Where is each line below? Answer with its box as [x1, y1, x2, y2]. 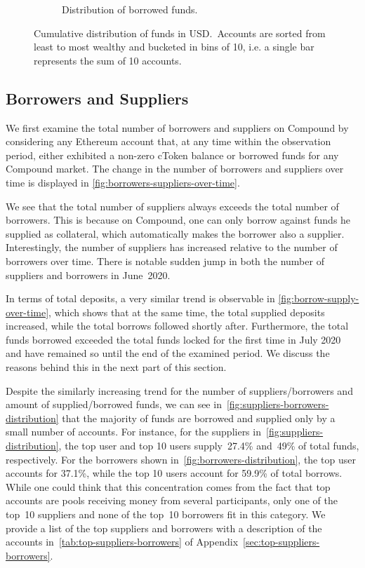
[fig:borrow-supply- [278, 291, 359, 306]
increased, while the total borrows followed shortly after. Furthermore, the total [6, 318, 349, 333]
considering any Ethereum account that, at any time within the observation [6, 134, 331, 149]
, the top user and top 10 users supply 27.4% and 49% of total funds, [58, 438, 359, 453]
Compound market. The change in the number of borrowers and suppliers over [6, 161, 344, 176]
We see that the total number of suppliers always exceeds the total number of [6, 198, 339, 213]
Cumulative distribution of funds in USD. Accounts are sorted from [34, 25, 326, 40]
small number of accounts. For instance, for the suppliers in [6, 424, 261, 439]
